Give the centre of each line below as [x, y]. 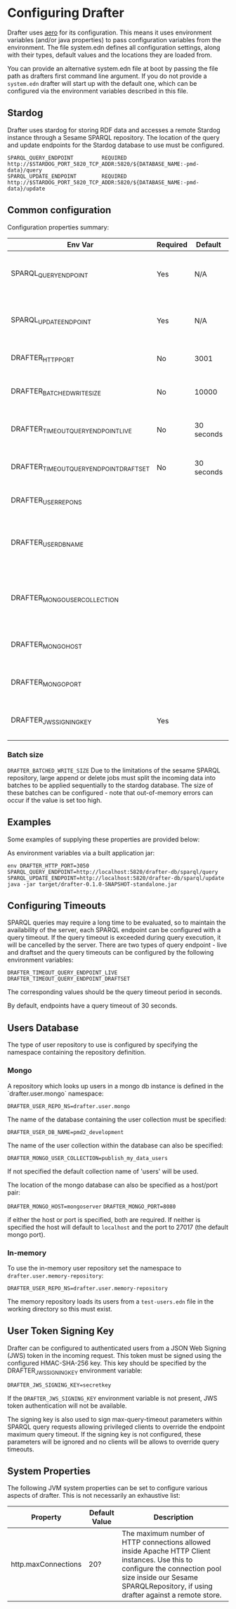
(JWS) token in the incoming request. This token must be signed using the [114, 1355]
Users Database [43, 1028]
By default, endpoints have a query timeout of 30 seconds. [92, 1006]
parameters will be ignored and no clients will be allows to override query [113, 1442]
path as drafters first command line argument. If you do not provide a [107, 76]
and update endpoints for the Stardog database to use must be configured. [116, 145]
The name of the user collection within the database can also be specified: [115, 1145]
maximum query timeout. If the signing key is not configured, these [104, 1434]
